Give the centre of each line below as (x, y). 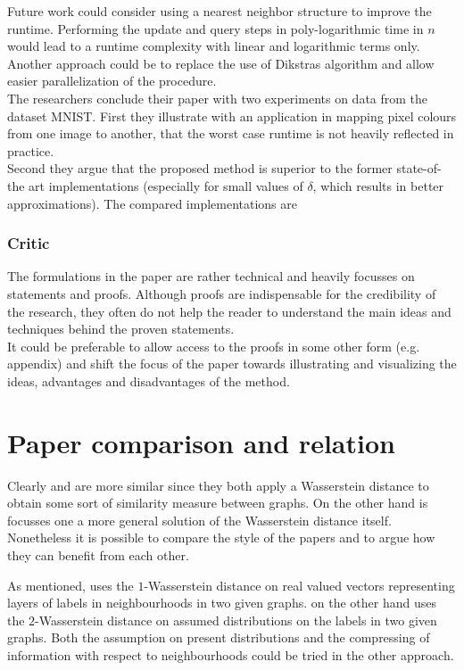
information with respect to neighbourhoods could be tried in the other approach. (231, 654)
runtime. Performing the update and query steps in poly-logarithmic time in (215, 28)
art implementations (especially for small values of (166, 185)
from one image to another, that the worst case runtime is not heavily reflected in (231, 133)
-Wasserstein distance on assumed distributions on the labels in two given (236, 620)
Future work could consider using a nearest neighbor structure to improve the (220, 11)
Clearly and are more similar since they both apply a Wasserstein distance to (218, 485)
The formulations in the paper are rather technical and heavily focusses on (211, 276)
